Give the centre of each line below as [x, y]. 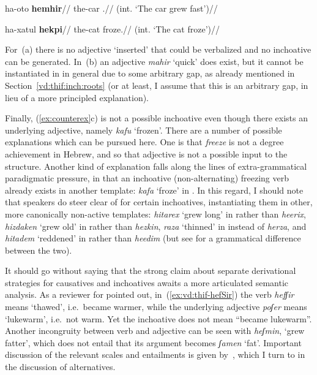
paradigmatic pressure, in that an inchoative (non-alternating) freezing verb [147, 178]
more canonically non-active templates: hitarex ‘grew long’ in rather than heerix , [155, 214]
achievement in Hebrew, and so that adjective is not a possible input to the [146, 153]
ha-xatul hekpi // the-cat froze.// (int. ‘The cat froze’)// [112, 28]
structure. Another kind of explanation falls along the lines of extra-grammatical [156, 166]
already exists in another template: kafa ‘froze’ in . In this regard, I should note [154, 190]
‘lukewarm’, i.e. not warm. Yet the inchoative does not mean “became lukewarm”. [158, 318]
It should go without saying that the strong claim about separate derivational [151, 271]
